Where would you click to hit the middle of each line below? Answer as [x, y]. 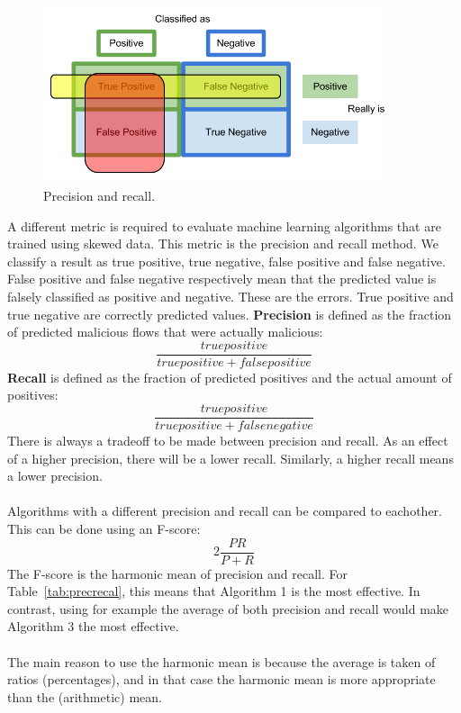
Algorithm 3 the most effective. [93, 626]
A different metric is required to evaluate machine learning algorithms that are [224, 226]
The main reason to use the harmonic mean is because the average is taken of [221, 661]
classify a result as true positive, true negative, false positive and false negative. [226, 261]
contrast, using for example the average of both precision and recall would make [228, 608]
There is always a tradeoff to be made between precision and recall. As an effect [228, 441]
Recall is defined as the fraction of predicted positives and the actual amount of [230, 377]
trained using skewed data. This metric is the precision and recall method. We [223, 244]
